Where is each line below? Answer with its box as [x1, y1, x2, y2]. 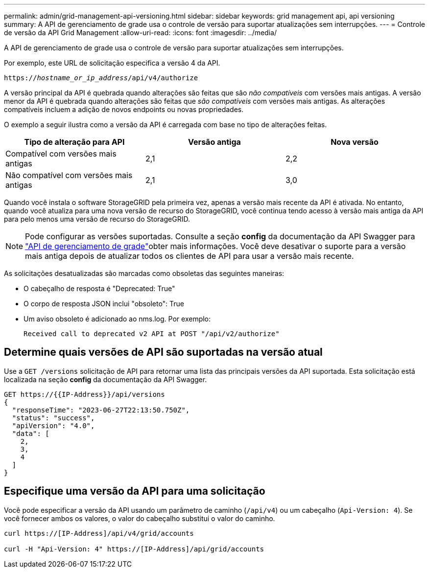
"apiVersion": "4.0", [12, 421, 95, 430]
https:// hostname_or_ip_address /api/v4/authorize [4, 74, 198, 82]
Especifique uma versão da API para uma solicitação [4, 485, 265, 498]
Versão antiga [188, 137, 241, 147]
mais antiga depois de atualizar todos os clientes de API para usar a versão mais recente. [25, 251, 354, 261]
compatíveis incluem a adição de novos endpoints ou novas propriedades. [4, 105, 244, 114]
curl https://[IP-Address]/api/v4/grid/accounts [4, 529, 194, 537]
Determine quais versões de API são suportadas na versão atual [4, 346, 323, 359]
